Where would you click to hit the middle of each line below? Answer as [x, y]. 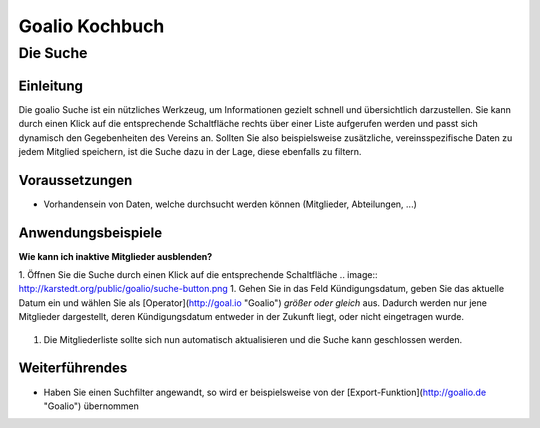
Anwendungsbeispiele [90, 232]
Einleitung [51, 85]
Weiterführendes [73, 368]
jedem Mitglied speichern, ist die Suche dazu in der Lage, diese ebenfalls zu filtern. [190, 151]
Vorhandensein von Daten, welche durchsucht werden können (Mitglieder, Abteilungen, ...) [230, 204]
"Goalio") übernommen [91, 406]
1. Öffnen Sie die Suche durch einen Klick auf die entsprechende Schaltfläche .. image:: [198, 275]
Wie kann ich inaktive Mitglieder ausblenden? [115, 256]
